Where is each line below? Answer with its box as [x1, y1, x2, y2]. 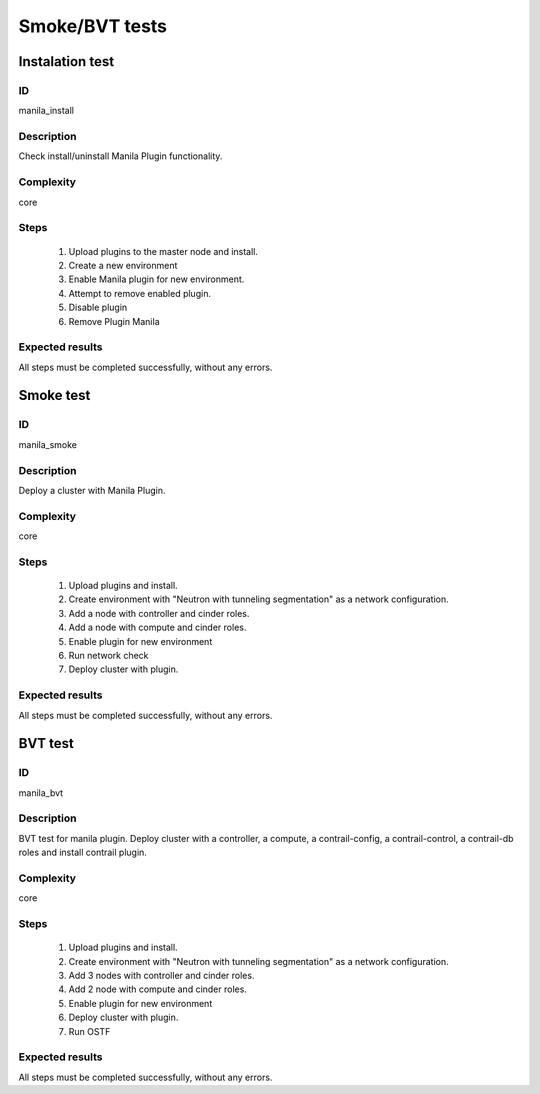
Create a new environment [68, 259, 178, 271]
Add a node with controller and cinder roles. [68, 607, 250, 619]
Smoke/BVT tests [18, 15, 168, 37]
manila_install [18, 105, 75, 117]
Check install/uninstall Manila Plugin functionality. [18, 150, 223, 162]
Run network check [68, 649, 149, 661]
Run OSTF [68, 1025, 111, 1037]
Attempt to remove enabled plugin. [68, 287, 212, 299]
